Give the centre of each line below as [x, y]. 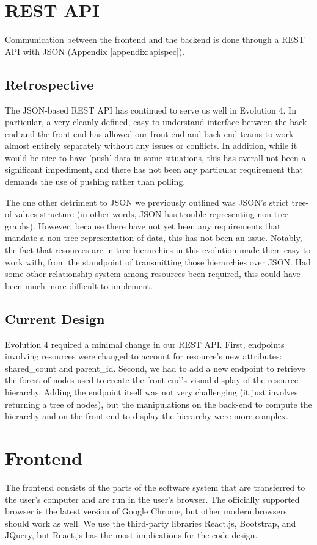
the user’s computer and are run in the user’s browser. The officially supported [152, 499]
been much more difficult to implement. [79, 285]
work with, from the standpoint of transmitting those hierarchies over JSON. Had [158, 262]
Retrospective [49, 84]
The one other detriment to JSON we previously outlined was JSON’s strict [147, 202]
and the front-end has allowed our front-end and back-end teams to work [157, 133]
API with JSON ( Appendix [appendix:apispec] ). [95, 51]
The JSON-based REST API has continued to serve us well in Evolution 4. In [151, 110]
